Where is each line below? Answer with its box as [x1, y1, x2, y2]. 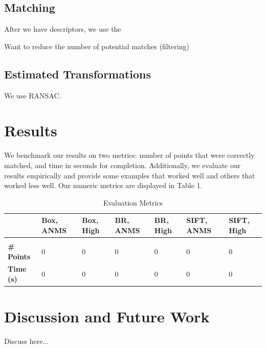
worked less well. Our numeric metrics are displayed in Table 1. [4, 180, 203, 191]
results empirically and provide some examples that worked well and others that [4, 170, 255, 180]
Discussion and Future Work [4, 306, 210, 327]
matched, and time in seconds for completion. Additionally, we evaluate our [4, 159, 241, 170]
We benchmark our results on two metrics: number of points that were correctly [4, 150, 255, 160]
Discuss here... [4, 336, 49, 346]
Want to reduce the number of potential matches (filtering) [4, 40, 189, 51]
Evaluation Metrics [103, 197, 163, 208]
